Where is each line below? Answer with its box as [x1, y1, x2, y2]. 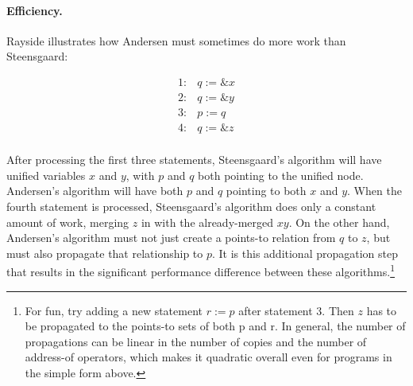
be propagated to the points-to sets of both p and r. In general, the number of [25, 318, 406, 334]
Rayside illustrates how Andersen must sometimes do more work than [6, 32, 346, 49]
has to [366, 302, 397, 318]
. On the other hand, [288, 213, 390, 230]
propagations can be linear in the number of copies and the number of [25, 333, 367, 349]
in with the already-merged [141, 213, 274, 230]
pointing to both [226, 182, 307, 199]
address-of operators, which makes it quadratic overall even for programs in [25, 349, 392, 365]
